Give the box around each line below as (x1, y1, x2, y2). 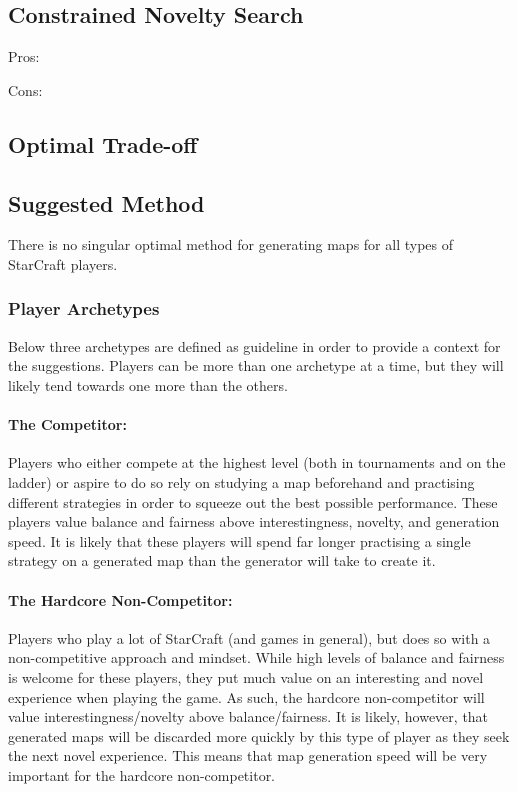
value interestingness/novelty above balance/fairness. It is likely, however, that (8, 706, 489, 727)
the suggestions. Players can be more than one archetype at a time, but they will (8, 355, 504, 376)
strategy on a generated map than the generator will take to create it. (8, 550, 436, 571)
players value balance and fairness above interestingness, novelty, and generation (8, 511, 500, 532)
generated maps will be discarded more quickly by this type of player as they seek (8, 725, 510, 746)
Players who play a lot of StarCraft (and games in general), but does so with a (8, 627, 491, 648)
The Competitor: (8, 414, 127, 435)
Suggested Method (8, 187, 205, 218)
